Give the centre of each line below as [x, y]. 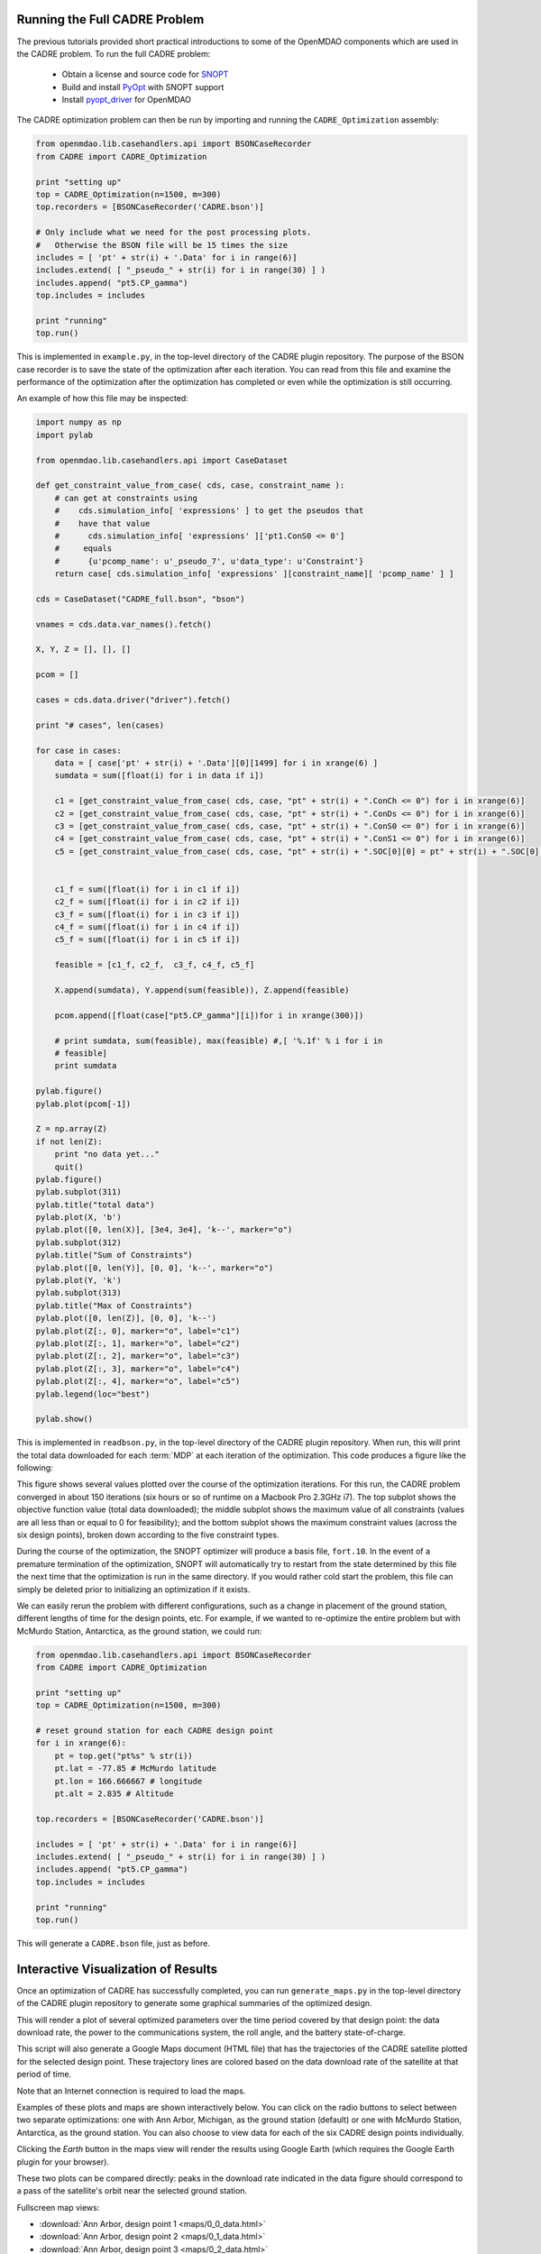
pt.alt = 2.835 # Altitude [115, 1794]
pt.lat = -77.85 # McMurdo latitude [135, 1768]
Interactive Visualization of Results [117, 1969]
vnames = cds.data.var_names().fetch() [124, 624]
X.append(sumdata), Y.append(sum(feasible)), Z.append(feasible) [202, 990]
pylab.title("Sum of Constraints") [114, 1255]
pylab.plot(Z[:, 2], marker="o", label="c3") [138, 1356]
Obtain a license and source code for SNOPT [145, 74]
